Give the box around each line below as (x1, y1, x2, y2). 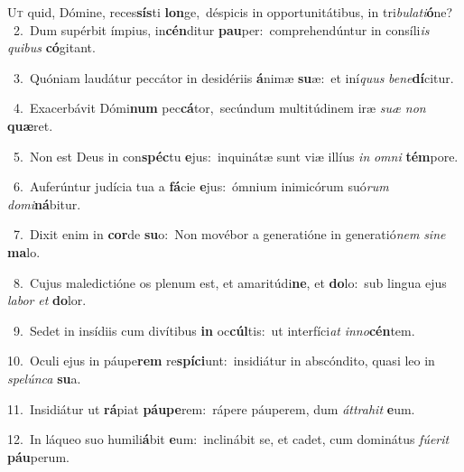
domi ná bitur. (7, 194, 81, 213)
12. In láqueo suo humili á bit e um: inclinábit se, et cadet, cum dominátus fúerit (7, 430, 450, 449)
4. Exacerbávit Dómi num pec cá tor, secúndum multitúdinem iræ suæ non (13, 98, 426, 117)
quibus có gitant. (7, 38, 96, 57)
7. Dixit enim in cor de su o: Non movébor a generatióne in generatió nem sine (13, 225, 446, 244)
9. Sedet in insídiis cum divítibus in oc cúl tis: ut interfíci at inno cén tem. (13, 320, 415, 339)
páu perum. (7, 447, 70, 466)
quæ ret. (7, 116, 53, 134)
